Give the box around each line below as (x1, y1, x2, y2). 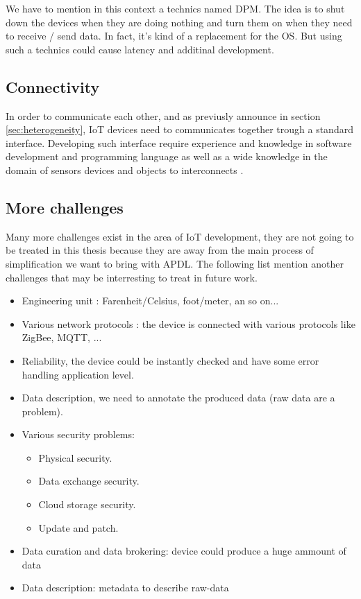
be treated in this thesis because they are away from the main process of (6, 243, 314, 257)
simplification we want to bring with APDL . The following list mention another (6, 256, 344, 270)
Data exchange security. (38, 474, 140, 488)
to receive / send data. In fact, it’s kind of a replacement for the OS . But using (6, 28, 342, 43)
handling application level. (22, 367, 134, 381)
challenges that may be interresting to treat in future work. (6, 270, 258, 284)
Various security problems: (22, 427, 135, 442)
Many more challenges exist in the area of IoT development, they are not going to (6, 229, 354, 243)
